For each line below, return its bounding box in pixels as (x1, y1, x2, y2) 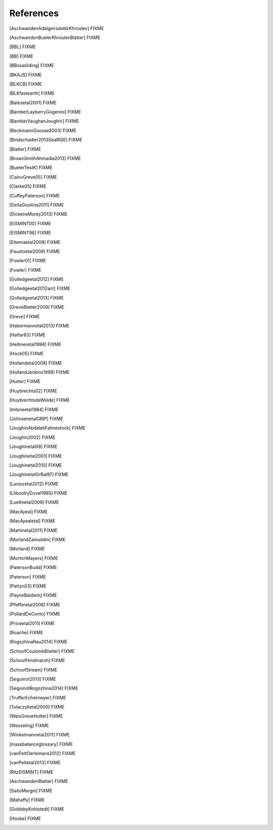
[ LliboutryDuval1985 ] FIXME (9, 490, 68, 496)
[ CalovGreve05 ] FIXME (9, 174, 58, 180)
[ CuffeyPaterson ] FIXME (9, 192, 60, 198)
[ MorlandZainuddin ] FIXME (9, 536, 66, 543)
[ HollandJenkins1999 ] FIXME (9, 369, 70, 375)
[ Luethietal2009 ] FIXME (9, 499, 59, 506)
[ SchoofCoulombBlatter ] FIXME (9, 648, 75, 654)
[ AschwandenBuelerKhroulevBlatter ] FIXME (9, 34, 101, 40)
